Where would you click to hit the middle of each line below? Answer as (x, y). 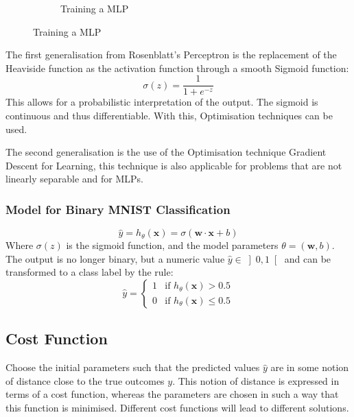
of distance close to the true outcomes (85, 380)
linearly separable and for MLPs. (74, 179)
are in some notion (310, 367)
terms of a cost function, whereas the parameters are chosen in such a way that (172, 394)
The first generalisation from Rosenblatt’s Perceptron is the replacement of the (171, 55)
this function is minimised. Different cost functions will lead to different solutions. (177, 407)
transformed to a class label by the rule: (90, 272)
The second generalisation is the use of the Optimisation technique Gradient (166, 152)
